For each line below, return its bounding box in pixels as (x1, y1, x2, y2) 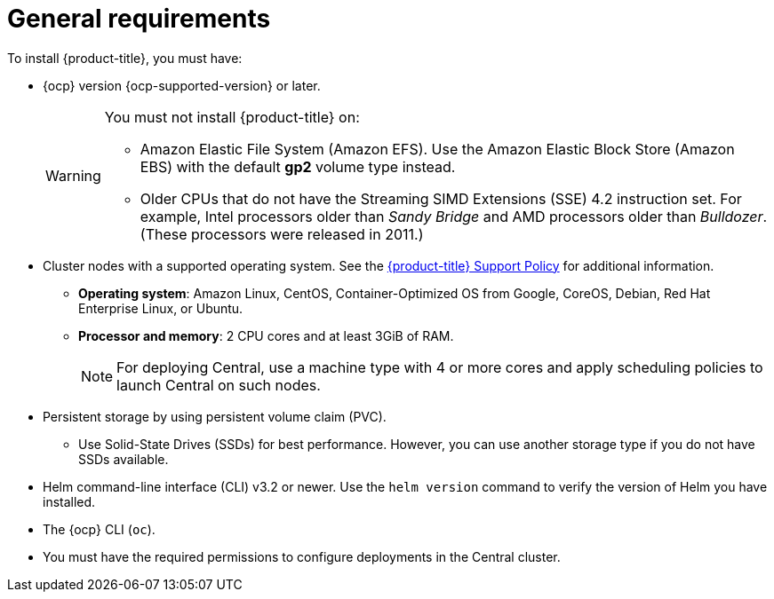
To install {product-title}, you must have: (7, 50, 243, 66)
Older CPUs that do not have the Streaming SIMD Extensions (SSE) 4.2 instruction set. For (140, 189, 742, 208)
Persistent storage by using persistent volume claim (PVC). (43, 408, 387, 424)
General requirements (7, 4, 271, 34)
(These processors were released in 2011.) (140, 225, 424, 243)
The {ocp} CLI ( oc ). (43, 521, 156, 537)
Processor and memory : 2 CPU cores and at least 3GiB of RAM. (78, 327, 454, 343)
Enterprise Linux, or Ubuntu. (78, 300, 243, 316)
